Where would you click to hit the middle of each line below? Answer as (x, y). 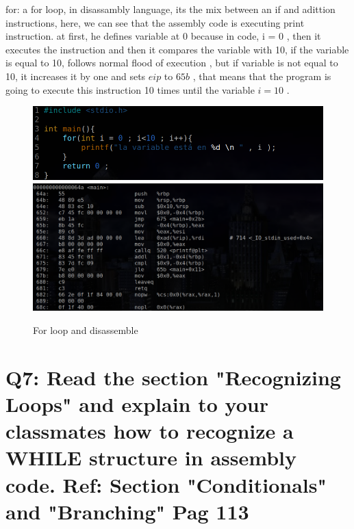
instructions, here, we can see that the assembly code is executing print (155, 22)
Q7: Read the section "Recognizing (173, 377)
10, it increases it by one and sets (76, 76)
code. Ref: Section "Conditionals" (166, 484)
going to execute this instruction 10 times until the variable (130, 89)
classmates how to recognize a (150, 431)
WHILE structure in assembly (151, 457)
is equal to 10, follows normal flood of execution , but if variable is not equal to (172, 63)
